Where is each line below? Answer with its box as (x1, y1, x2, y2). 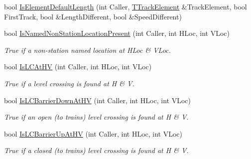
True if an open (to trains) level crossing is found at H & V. (4, 112, 189, 122)
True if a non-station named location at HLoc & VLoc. (4, 44, 171, 55)
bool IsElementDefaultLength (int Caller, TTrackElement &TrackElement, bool (4, 1, 247, 11)
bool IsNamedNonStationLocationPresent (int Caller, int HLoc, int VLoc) (4, 28, 230, 38)
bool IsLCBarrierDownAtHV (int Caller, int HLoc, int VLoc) (4, 95, 191, 105)
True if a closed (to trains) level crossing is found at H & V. (4, 145, 189, 156)
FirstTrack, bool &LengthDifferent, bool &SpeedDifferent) (4, 11, 182, 21)
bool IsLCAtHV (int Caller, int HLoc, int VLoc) (4, 61, 152, 72)
